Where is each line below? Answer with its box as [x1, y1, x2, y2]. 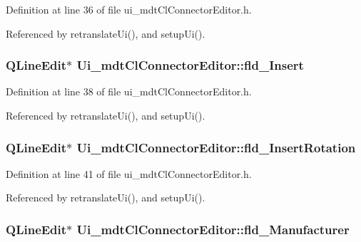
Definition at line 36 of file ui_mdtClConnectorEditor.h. [6, 2, 252, 16]
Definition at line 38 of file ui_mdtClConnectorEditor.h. [6, 84, 252, 99]
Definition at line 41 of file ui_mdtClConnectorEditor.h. [6, 166, 252, 181]
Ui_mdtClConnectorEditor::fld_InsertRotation [76, 138, 356, 156]
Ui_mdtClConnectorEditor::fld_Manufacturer [76, 220, 350, 238]
